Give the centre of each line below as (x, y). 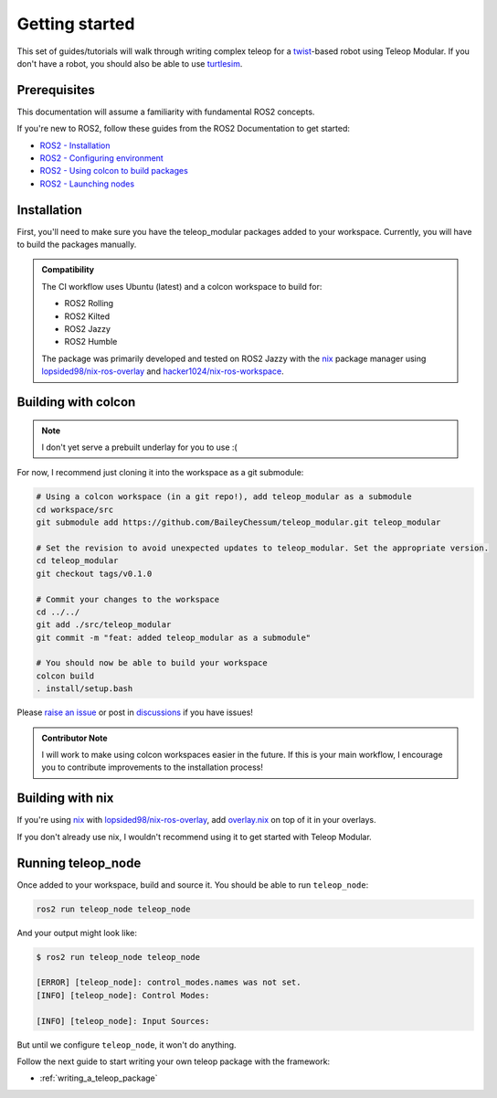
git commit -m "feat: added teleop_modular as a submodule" (174, 637)
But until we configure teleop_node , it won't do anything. (127, 1045)
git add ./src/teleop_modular (104, 625)
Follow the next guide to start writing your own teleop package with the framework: (174, 1061)
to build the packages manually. (77, 245)
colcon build (65, 676)
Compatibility (68, 270)
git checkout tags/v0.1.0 (94, 573)
